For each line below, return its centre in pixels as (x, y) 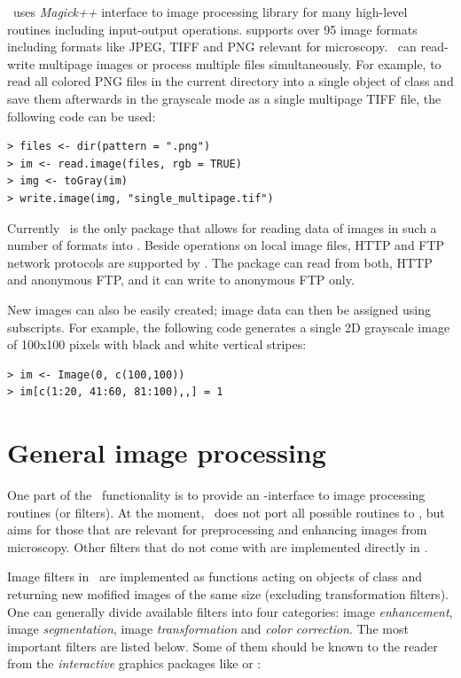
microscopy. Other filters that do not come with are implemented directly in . (218, 546)
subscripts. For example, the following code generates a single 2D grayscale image (229, 327)
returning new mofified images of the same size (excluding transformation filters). (228, 593)
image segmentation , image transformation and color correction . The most (208, 629)
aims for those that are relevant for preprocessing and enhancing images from (217, 530)
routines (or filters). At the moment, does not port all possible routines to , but (226, 512)
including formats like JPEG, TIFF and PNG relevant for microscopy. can (212, 47)
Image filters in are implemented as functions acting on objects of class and (215, 577)
